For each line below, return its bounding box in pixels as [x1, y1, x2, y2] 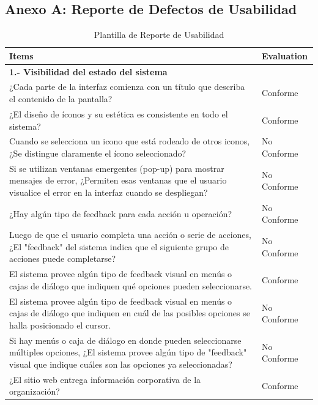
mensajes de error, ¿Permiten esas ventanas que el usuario [9, 174, 227, 187]
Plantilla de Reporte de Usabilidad [94, 28, 224, 41]
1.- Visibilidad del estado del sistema [9, 65, 168, 78]
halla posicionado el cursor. [9, 318, 111, 331]
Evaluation [262, 49, 308, 62]
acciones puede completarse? [9, 252, 116, 265]
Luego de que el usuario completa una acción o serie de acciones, [9, 228, 251, 241]
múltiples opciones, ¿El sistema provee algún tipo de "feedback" [9, 346, 247, 359]
